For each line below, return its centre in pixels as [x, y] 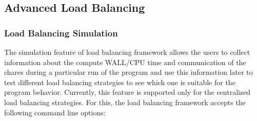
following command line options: [55, 112]
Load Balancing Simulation [61, 33]
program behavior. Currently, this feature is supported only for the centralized [127, 92]
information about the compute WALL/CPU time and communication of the [125, 62]
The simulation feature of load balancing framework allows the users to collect [127, 52]
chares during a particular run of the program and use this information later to [128, 72]
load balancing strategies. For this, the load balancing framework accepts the [125, 102]
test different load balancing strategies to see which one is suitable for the [120, 82]
